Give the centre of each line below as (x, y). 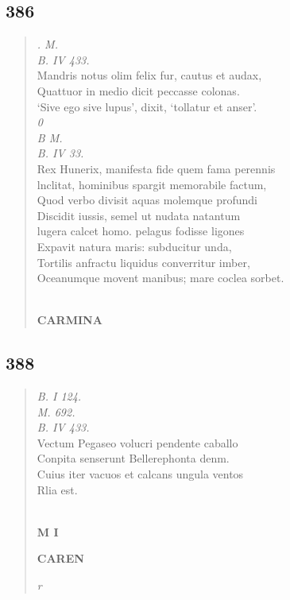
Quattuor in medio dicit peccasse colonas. (138, 90)
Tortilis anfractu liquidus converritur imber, (143, 262)
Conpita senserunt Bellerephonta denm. (133, 458)
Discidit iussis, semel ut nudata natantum (139, 215)
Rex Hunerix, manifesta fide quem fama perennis (156, 168)
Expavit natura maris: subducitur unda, (134, 246)
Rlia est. (57, 489)
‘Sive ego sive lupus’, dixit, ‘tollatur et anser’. (147, 106)
